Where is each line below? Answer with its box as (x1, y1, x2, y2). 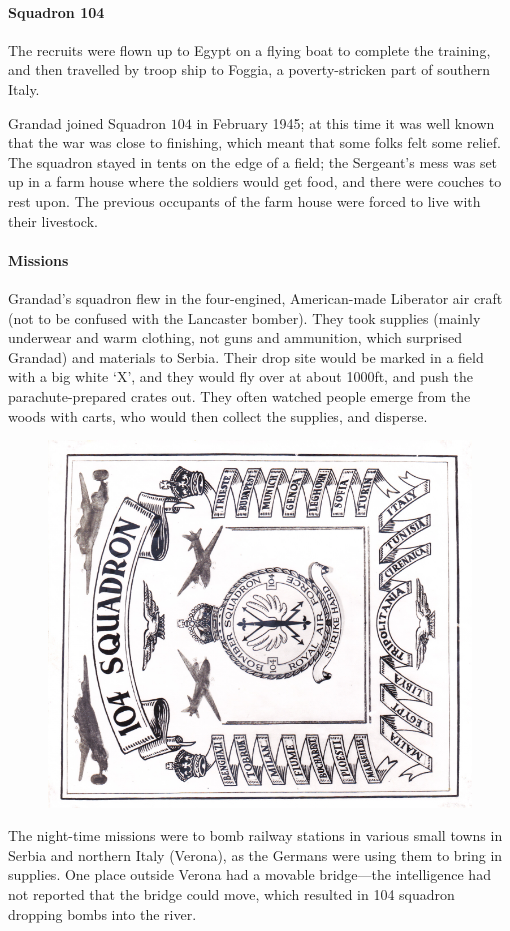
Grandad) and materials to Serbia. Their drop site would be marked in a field (8, 346, 484, 367)
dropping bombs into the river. (8, 903, 197, 924)
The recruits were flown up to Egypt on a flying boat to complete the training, (8, 39, 491, 60)
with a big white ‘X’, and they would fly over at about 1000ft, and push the (8, 366, 473, 387)
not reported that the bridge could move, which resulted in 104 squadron (8, 883, 455, 904)
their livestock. (8, 210, 98, 231)
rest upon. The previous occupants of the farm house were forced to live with (8, 190, 481, 211)
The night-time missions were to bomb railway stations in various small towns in (8, 825, 503, 846)
